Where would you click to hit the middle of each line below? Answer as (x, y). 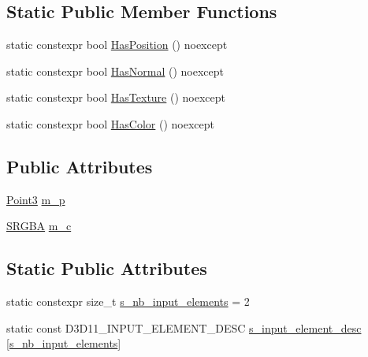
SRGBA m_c (39, 226)
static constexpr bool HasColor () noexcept (110, 123)
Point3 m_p (36, 199)
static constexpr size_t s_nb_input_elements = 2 (128, 301)
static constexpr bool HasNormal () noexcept (115, 71)
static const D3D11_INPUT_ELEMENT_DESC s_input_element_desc (184, 327)
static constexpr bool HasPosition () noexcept (117, 45)
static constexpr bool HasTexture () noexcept (116, 97)
